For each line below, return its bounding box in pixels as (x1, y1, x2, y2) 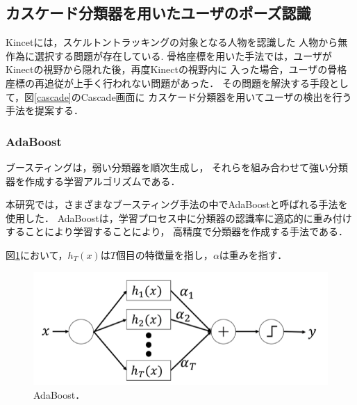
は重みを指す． (219, 247, 288, 262)
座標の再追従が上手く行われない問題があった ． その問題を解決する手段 (6, 75, 329, 90)
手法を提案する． (6, 103, 83, 118)
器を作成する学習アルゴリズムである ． (6, 173, 181, 188)
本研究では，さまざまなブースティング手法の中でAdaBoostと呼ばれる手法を (6, 197, 348, 212)
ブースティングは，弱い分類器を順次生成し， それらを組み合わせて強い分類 (6, 159, 349, 174)
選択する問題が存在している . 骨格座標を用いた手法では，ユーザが (34, 48, 332, 63)
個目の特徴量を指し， (115, 247, 213, 262)
